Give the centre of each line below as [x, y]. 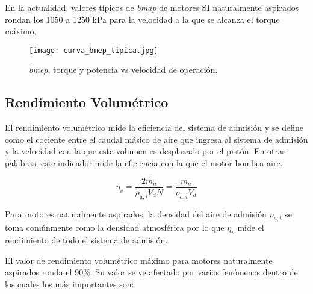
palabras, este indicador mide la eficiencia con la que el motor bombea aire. [144, 163]
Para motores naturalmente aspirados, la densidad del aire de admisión [136, 214]
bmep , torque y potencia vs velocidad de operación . [123, 70]
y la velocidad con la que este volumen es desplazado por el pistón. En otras [145, 151]
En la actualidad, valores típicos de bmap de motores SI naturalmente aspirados [152, 7]
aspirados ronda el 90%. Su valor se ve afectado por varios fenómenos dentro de [151, 272]
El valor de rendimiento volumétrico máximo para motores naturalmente [139, 260]
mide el [251, 227]
